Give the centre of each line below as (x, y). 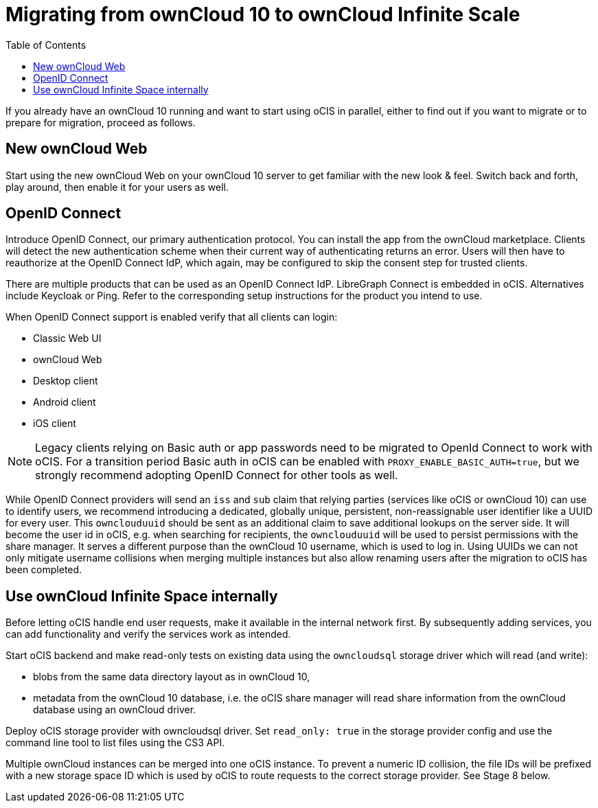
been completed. (44, 570)
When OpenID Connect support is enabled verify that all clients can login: (172, 317)
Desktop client (66, 381)
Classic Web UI (67, 338)
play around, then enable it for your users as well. (117, 187)
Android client (65, 402)
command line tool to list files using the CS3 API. (115, 743)
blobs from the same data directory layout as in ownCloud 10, (172, 677)
